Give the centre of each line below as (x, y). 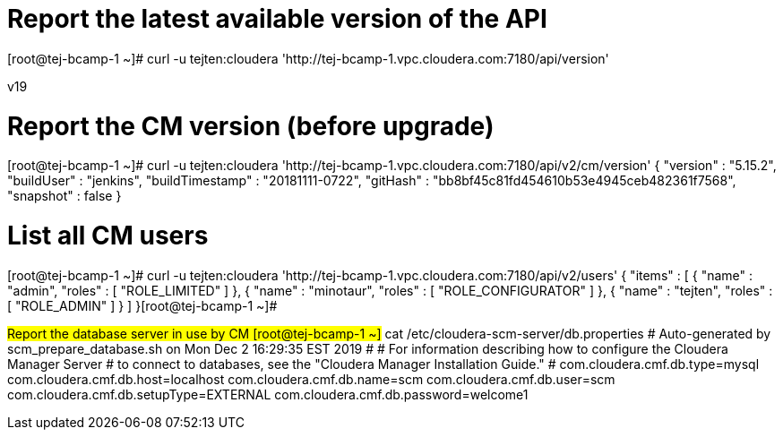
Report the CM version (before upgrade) (251, 126)
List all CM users (108, 236)
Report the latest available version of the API (277, 19)
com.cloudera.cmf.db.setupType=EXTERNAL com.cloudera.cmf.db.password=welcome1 (268, 394)
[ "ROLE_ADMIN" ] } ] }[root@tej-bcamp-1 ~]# (142, 305)
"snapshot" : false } (65, 196)
